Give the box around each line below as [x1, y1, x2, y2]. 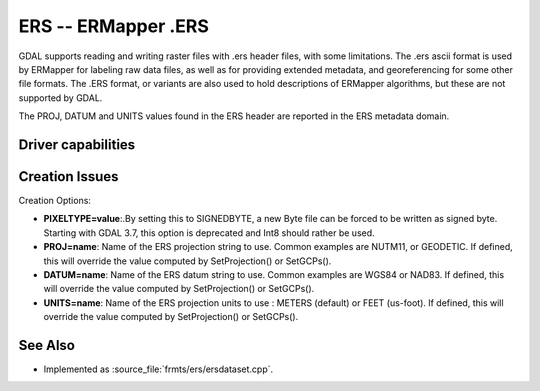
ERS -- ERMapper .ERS [18, 15, 210, 37]
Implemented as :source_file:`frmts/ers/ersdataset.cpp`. [43, 363, 274, 375]
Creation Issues [18, 168, 119, 185]
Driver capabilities [18, 136, 136, 153]
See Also [18, 336, 75, 354]
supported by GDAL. [18, 91, 103, 104]
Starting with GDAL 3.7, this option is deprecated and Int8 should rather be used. [43, 226, 375, 239]
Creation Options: [18, 195, 92, 207]
